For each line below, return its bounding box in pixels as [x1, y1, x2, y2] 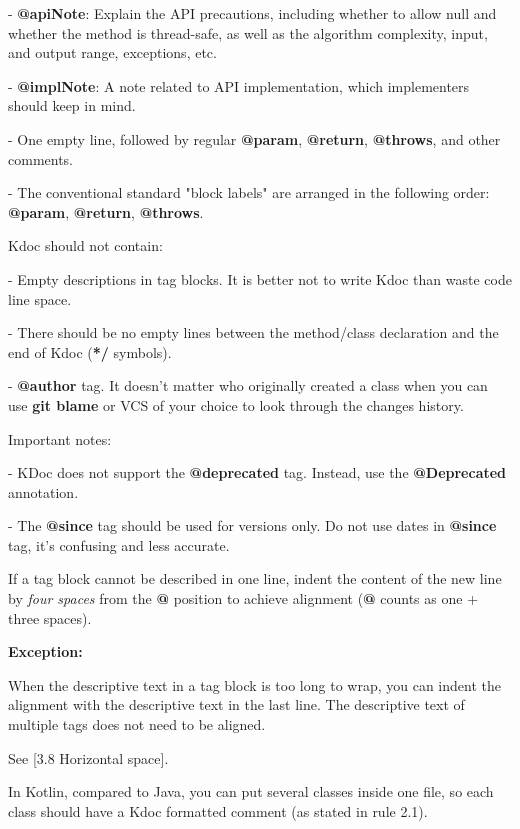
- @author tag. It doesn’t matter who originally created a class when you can [8, 375, 488, 396]
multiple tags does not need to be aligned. [8, 714, 266, 735]
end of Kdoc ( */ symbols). [8, 341, 172, 362]
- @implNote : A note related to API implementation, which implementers [8, 75, 470, 96]
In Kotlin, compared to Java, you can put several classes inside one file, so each [8, 781, 494, 802]
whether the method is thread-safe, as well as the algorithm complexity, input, [8, 22, 488, 43]
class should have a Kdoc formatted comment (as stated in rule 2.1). [8, 800, 428, 821]
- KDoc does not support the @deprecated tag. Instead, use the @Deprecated [8, 462, 507, 483]
